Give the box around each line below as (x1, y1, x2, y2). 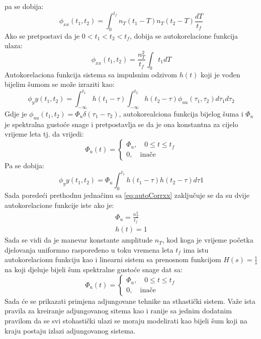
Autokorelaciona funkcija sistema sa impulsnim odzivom (5, 69, 177, 79)
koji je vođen (200, 69, 240, 79)
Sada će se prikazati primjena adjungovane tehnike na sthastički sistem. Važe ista (5, 295, 255, 306)
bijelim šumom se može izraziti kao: (5, 79, 115, 89)
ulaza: (5, 40, 23, 51)
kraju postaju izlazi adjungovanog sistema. (5, 325, 136, 335)
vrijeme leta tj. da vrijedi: (5, 129, 84, 139)
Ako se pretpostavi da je (5, 30, 80, 41)
